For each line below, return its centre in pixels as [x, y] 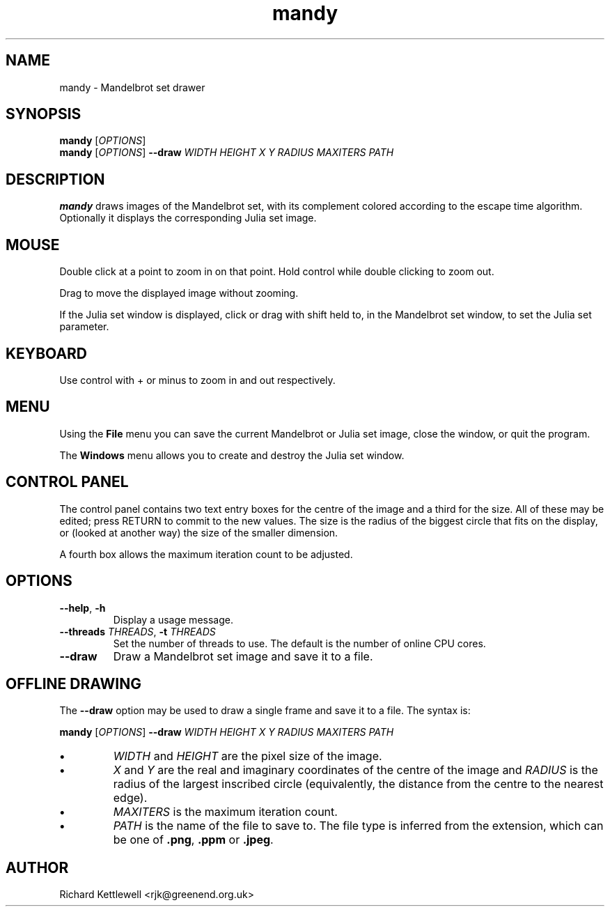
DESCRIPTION [55, 179]
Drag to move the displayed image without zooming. [179, 293]
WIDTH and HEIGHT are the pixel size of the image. [248, 756]
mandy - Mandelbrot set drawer [132, 87]
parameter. [84, 327]
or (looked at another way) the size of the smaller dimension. [199, 532]
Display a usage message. [173, 619]
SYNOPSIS [44, 114]
